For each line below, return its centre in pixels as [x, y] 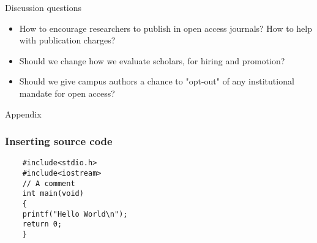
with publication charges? [67, 40]
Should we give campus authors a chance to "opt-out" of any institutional [157, 81]
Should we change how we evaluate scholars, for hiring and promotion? [152, 60]
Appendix [23, 114]
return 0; [42, 224]
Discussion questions [43, 7]
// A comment [49, 183]
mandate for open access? [67, 93]
